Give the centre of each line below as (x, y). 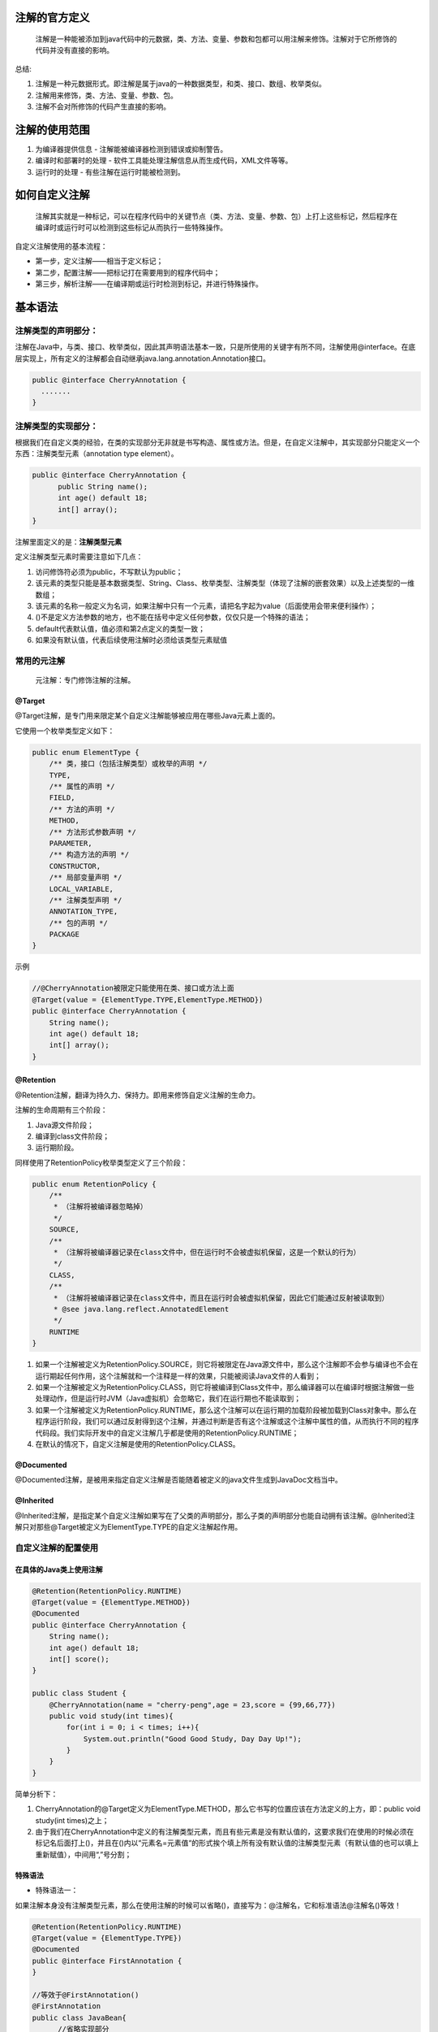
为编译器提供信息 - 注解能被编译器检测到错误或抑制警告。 (131, 149)
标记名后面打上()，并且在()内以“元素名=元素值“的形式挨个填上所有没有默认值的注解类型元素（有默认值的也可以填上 (227, 1843)
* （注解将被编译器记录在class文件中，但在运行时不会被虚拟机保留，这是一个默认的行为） (207, 1253)
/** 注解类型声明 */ (86, 900)
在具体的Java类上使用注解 (59, 1570)
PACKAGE (64, 934)
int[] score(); (79, 1659)
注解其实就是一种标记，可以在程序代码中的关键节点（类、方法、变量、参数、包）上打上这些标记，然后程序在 (216, 216)
